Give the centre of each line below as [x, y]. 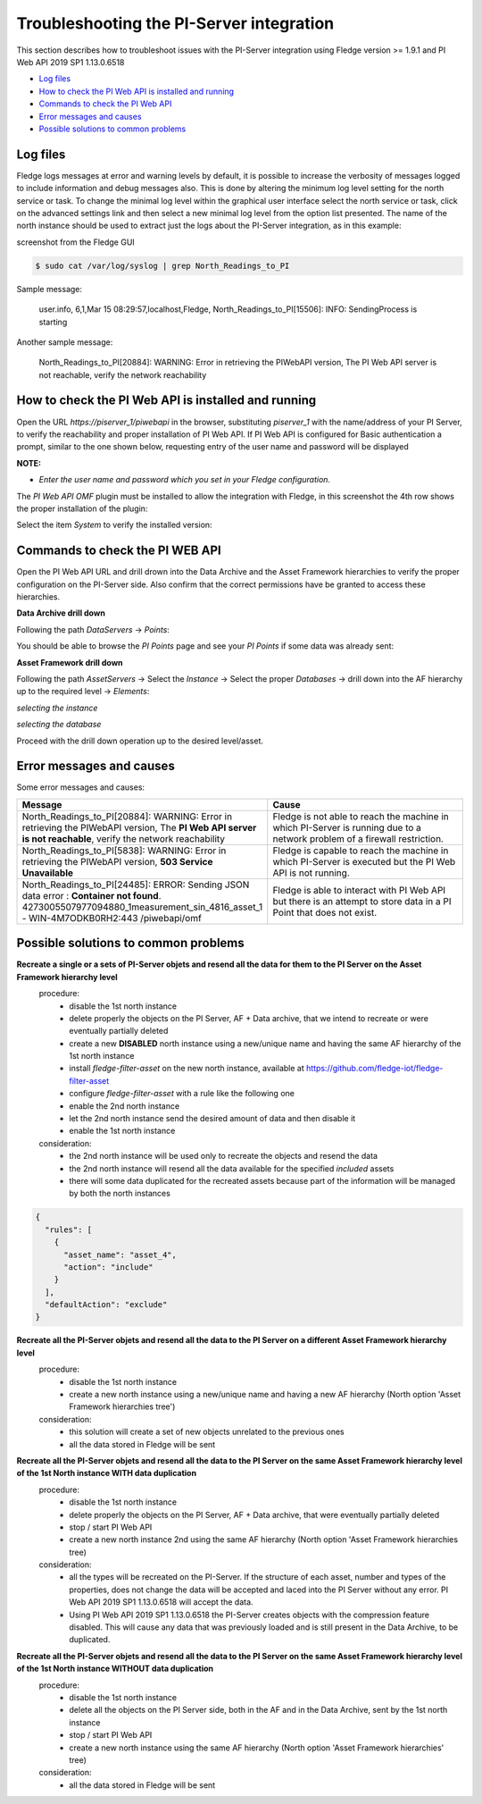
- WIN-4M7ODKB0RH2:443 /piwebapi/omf [112, 918]
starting [53, 322]
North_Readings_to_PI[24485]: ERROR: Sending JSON [136, 885]
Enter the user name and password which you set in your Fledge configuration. [184, 480]
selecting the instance [57, 708]
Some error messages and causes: [81, 787]
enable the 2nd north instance [125, 1106]
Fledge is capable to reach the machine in [361, 851]
